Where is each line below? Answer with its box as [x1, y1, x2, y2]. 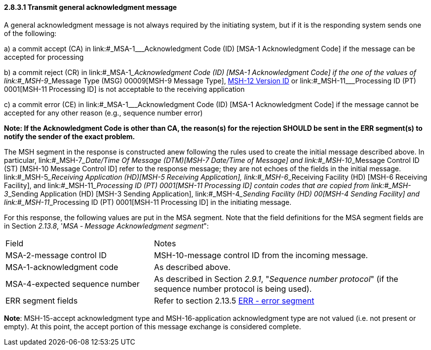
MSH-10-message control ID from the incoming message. [154, 250, 368, 260]
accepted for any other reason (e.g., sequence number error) [4, 108, 203, 117]
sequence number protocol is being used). [154, 283, 312, 294]
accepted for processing [4, 52, 84, 61]
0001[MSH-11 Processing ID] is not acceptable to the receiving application [4, 84, 245, 93]
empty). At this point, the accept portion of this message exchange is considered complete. [4, 322, 301, 331]
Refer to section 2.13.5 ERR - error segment [154, 295, 314, 306]
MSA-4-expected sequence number [5, 278, 140, 289]
